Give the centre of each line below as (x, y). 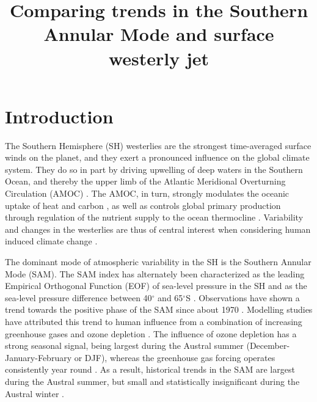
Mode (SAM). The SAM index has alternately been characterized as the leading (155, 273)
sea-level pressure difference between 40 (78, 297)
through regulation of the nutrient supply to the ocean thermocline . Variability (154, 217)
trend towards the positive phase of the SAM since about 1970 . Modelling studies (159, 309)
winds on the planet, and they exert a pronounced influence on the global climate (157, 157)
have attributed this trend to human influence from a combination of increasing (154, 321)
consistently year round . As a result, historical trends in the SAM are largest (150, 369)
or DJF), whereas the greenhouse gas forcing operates (175, 357)
